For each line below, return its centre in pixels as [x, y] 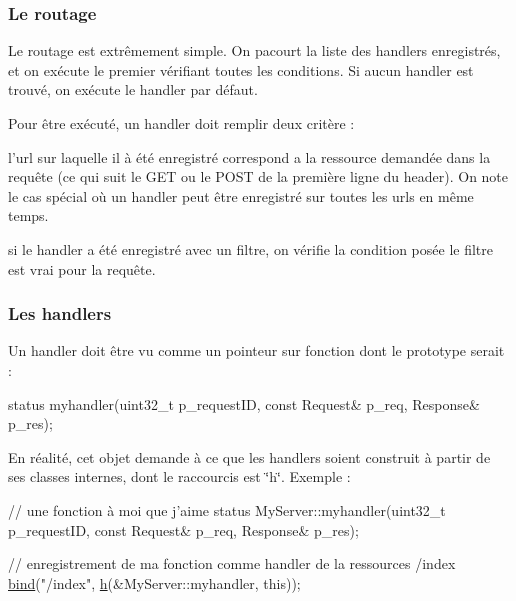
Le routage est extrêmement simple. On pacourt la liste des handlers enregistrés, [254, 50]
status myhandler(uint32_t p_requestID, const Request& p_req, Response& [244, 403]
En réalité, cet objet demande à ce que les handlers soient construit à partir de [249, 456]
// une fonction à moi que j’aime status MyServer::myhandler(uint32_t [227, 509]
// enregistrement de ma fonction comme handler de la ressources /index [232, 563]
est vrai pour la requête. [82, 268]
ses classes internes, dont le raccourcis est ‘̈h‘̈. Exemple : [179, 476]
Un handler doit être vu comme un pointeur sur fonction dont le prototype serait [256, 350]
